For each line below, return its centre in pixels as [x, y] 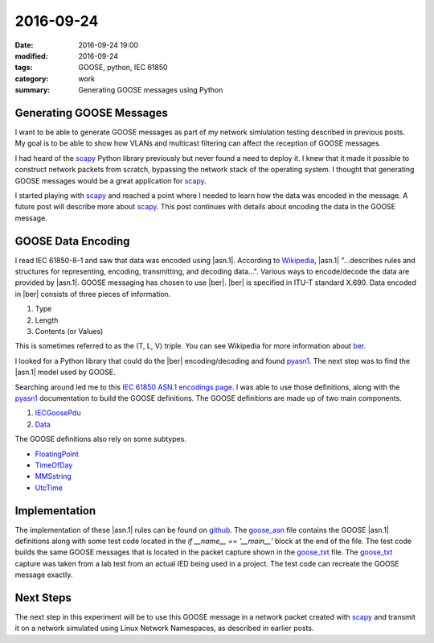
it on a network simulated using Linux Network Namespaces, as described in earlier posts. [164, 629]
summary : [33, 90]
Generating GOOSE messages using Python [151, 90]
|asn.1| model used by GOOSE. [65, 372]
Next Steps [43, 598]
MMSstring [53, 476]
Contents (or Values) [69, 331]
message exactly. [44, 575]
